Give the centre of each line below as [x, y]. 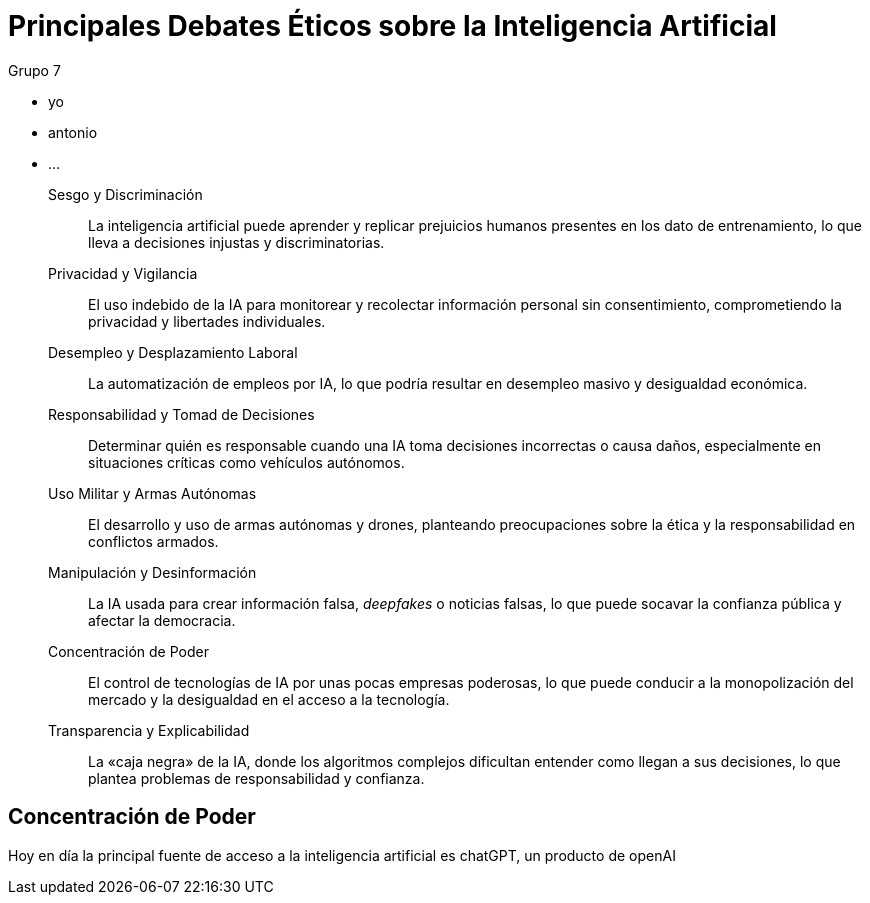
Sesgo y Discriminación [125, 194]
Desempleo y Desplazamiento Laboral [173, 352]
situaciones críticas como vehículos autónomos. [246, 462]
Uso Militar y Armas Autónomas [152, 493]
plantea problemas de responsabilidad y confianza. [256, 778]
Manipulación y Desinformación [152, 572]
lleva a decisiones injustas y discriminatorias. [236, 242]
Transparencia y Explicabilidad [149, 730]
